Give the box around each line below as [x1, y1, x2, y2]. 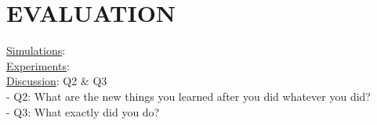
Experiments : [6, 57, 70, 73]
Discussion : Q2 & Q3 [6, 73, 107, 89]
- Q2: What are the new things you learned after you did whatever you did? [6, 87, 371, 104]
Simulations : [6, 42, 66, 59]
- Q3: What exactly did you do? [6, 103, 160, 120]
